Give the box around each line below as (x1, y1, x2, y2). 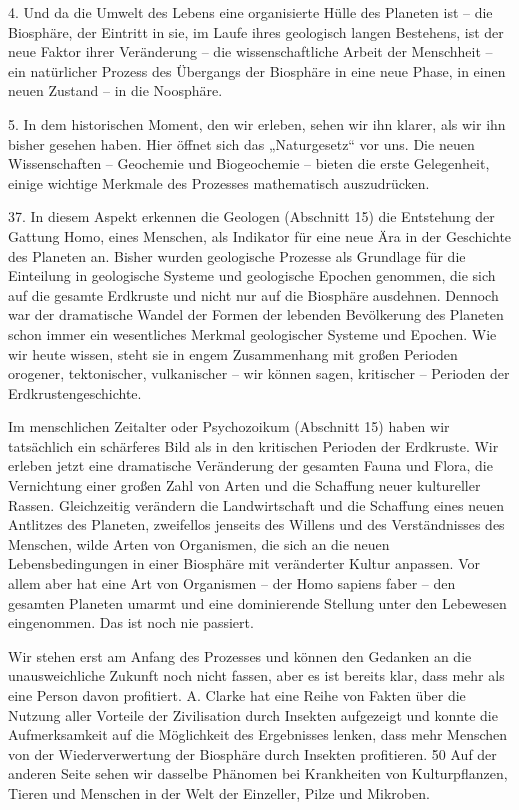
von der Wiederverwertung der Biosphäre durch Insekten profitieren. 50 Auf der (8, 743, 497, 764)
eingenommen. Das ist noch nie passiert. (8, 612, 254, 633)
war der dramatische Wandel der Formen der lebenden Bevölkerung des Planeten (8, 304, 504, 325)
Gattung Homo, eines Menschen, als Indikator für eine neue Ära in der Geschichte (8, 225, 512, 246)
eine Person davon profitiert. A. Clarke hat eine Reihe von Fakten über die (8, 685, 466, 705)
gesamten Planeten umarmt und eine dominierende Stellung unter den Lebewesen (8, 592, 507, 613)
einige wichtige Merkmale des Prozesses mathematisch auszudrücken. (8, 172, 430, 193)
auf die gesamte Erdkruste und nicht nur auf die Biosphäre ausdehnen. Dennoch (8, 284, 499, 305)
